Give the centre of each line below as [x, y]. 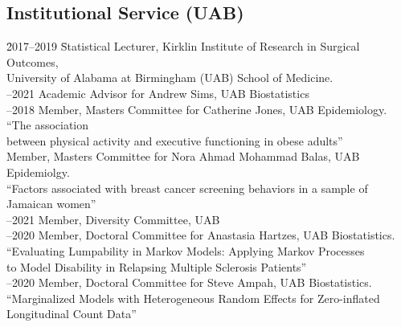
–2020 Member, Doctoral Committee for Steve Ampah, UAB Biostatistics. [189, 282]
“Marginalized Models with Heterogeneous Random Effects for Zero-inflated [193, 298]
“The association [48, 125]
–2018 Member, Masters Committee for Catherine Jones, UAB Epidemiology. [197, 109]
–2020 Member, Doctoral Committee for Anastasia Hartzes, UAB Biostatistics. [201, 235]
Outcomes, [33, 61]
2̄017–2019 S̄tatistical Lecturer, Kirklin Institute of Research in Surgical [183, 46]
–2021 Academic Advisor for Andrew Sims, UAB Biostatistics [158, 93]
